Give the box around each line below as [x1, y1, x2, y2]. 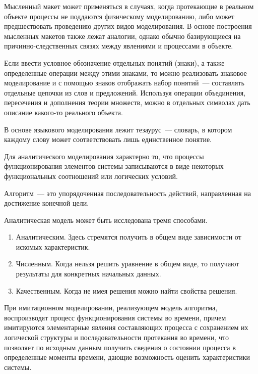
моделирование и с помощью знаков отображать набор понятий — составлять [4, 77, 244, 88]
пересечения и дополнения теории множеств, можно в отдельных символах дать [4, 97, 250, 108]
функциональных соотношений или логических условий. [4, 170, 178, 181]
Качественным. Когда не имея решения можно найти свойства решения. [16, 285, 237, 296]
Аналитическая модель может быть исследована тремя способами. [4, 214, 208, 225]
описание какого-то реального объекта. [4, 107, 123, 117]
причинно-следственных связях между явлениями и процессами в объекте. [4, 40, 233, 51]
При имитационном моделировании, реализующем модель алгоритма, [4, 302, 218, 313]
